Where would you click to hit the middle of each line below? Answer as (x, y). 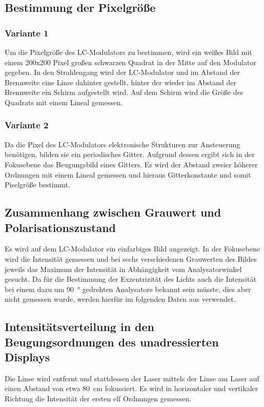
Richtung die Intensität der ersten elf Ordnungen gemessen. (98, 399)
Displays (27, 357)
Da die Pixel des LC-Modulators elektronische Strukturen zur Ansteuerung (123, 144)
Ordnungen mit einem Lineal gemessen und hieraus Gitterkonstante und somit (128, 174)
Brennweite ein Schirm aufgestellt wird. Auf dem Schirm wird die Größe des (124, 92)
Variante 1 (27, 33)
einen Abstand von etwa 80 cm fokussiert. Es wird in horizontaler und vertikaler (131, 388)
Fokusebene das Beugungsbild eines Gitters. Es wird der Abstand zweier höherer (131, 164)
